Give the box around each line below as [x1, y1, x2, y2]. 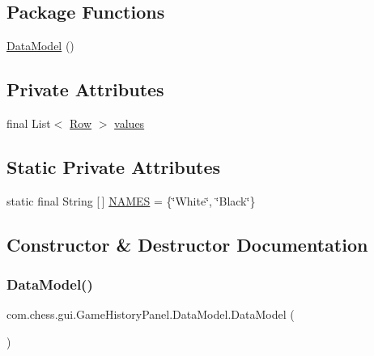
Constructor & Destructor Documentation [6, 231, 368, 256]
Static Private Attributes [6, 154, 221, 179]
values [114, 115, 145, 131]
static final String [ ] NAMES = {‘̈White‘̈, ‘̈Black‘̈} [6, 192, 256, 209]
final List [6, 115, 51, 131]
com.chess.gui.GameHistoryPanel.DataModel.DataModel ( [6, 306, 295, 323]
